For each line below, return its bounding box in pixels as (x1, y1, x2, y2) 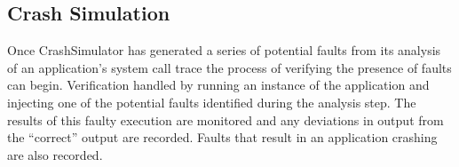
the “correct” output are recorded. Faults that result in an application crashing (7, 128, 438, 147)
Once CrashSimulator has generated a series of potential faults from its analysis (7, 41, 441, 60)
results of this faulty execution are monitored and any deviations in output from (7, 110, 444, 129)
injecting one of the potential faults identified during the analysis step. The (7, 92, 416, 111)
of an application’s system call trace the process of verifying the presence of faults (7, 58, 452, 76)
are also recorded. (7, 145, 103, 163)
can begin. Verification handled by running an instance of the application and (7, 76, 430, 94)
